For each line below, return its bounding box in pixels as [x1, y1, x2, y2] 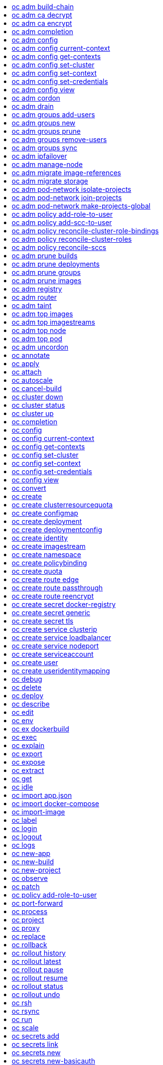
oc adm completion [12, 27, 73, 36]
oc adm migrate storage [12, 177, 88, 185]
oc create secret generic [12, 608, 91, 617]
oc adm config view [12, 85, 75, 94]
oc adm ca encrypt [12, 19, 72, 27]
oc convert [12, 484, 46, 492]
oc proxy [12, 924, 40, 932]
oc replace [12, 932, 46, 940]
